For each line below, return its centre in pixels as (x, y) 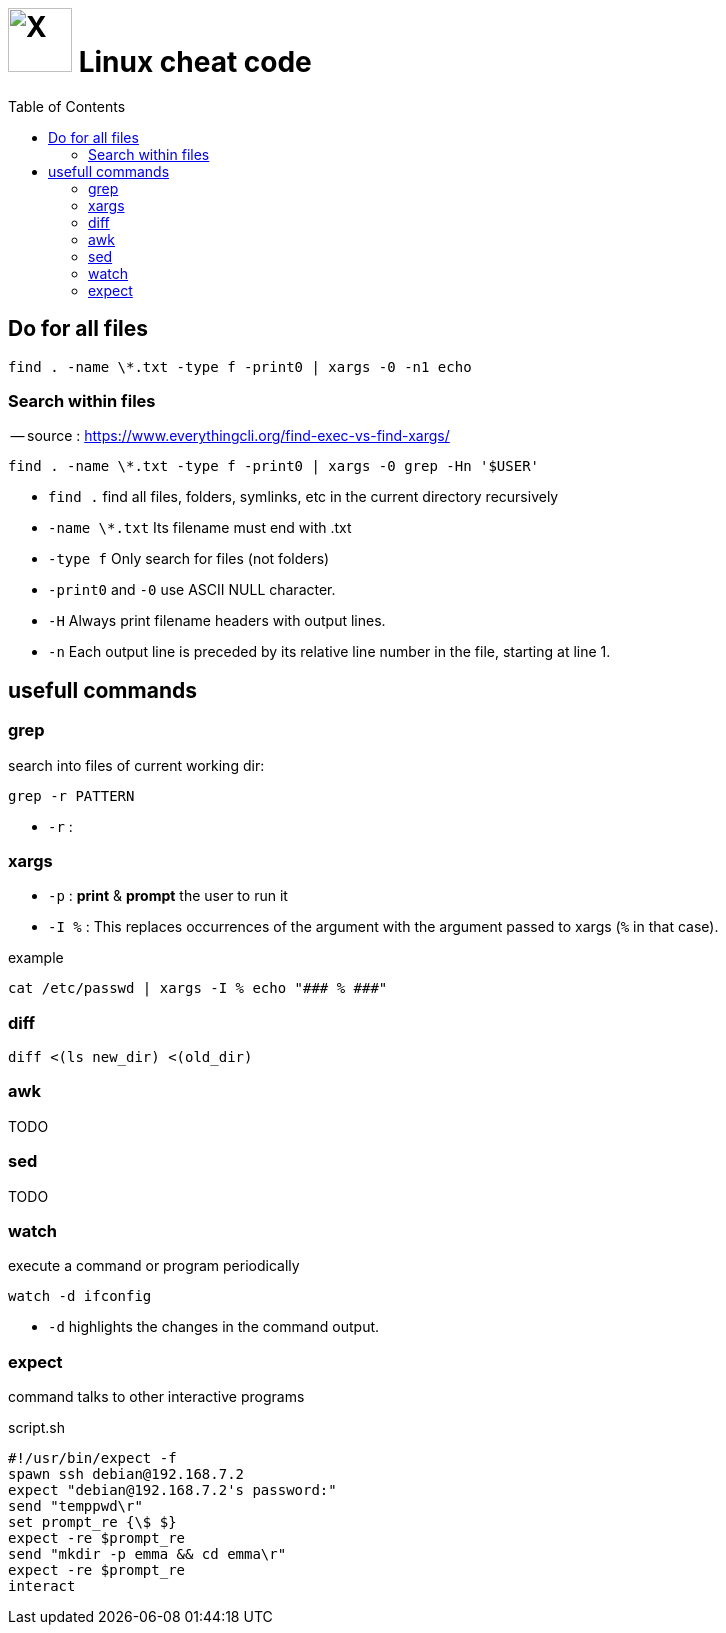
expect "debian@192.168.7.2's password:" (172, 1490)
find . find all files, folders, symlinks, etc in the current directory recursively (303, 497)
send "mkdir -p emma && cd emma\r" (147, 1554)
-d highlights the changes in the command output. (214, 1327)
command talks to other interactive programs (156, 1397)
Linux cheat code (195, 62)
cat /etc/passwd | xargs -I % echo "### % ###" (198, 988)
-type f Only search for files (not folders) (189, 559)
